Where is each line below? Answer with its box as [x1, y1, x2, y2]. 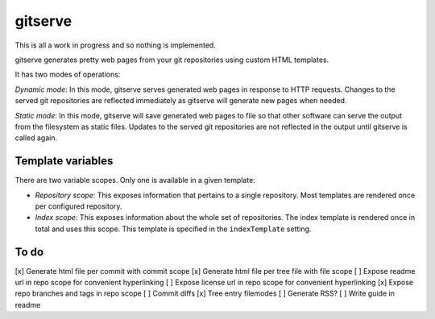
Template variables [14, 154, 114, 168]
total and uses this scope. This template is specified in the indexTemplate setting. [35, 224, 312, 234]
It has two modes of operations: [14, 69, 121, 80]
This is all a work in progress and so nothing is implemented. [14, 40, 217, 50]
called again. [14, 133, 58, 143]
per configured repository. [35, 201, 122, 211]
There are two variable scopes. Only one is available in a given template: [14, 176, 255, 185]
